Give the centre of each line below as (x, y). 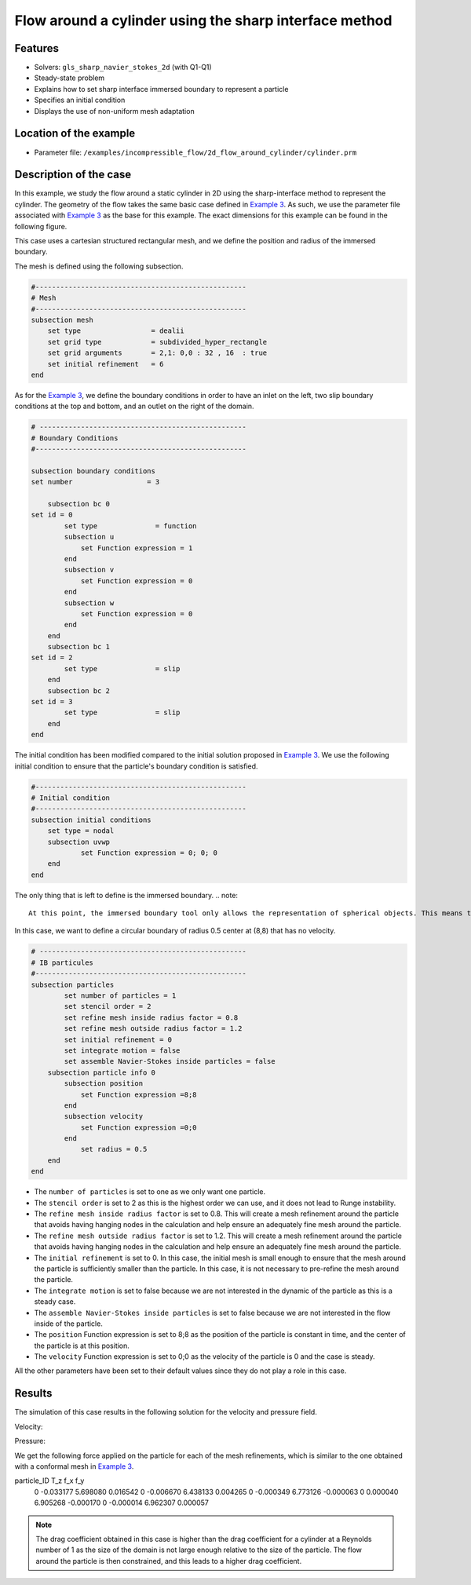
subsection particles (73, 984)
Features (37, 48)
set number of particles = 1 (120, 995)
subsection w (89, 603)
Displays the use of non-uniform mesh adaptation (115, 111)
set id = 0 (52, 515)
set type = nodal (81, 831)
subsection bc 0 (78, 504)
